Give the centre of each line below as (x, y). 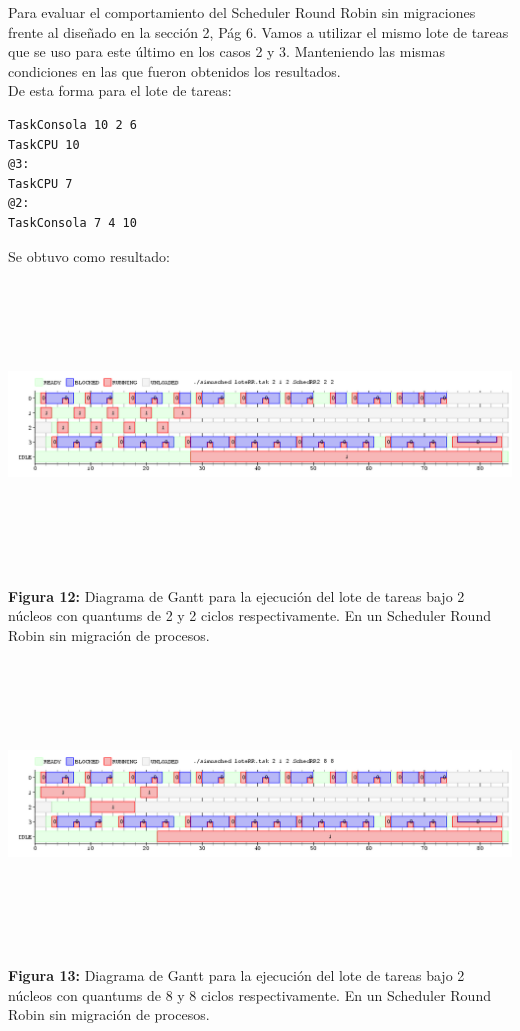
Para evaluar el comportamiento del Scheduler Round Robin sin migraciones (242, 12)
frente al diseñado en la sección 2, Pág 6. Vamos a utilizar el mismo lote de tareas (258, 31)
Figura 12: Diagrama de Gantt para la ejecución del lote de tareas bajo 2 (236, 595)
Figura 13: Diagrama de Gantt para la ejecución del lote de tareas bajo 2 (236, 975)
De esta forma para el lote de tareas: (120, 90)
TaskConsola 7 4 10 (72, 222)
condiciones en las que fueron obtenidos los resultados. (174, 70)
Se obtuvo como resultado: (89, 255)
